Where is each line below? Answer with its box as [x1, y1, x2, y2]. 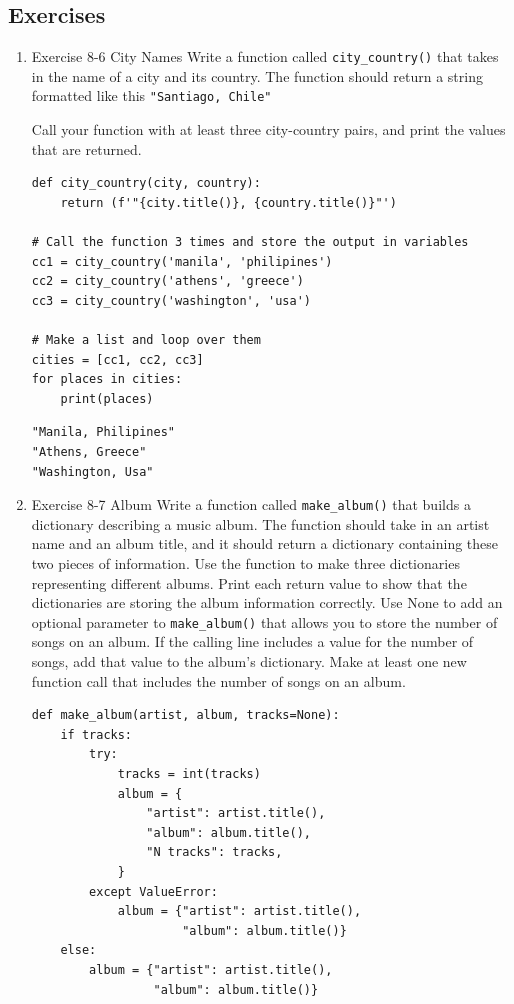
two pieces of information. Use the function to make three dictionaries [31, 553, 460, 574]
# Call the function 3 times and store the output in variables [31, 235, 469, 250]
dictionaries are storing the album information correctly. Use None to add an [31, 592, 503, 613]
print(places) [60, 391, 154, 406]
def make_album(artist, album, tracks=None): [31, 708, 340, 723]
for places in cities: [31, 372, 183, 387]
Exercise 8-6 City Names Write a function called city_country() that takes [31, 46, 499, 67]
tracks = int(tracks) [117, 767, 261, 782]
